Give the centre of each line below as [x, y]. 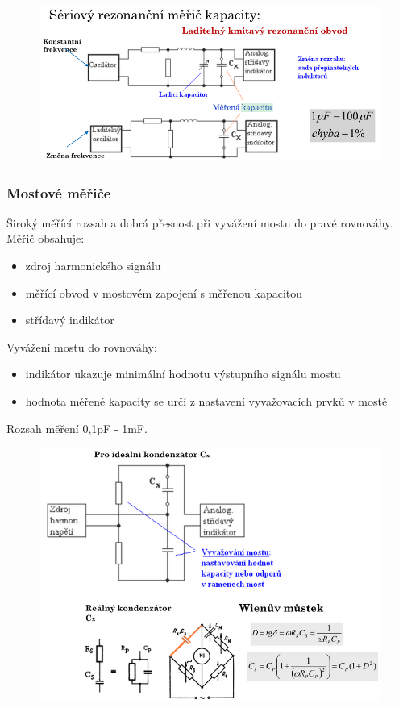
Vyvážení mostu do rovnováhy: [82, 346]
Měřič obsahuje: [46, 238]
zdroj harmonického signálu [93, 266]
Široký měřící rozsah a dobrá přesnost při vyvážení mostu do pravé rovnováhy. [200, 222]
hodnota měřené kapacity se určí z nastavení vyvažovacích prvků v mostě [206, 401]
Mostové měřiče [59, 192]
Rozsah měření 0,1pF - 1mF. [77, 428]
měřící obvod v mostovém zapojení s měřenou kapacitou [164, 292]
